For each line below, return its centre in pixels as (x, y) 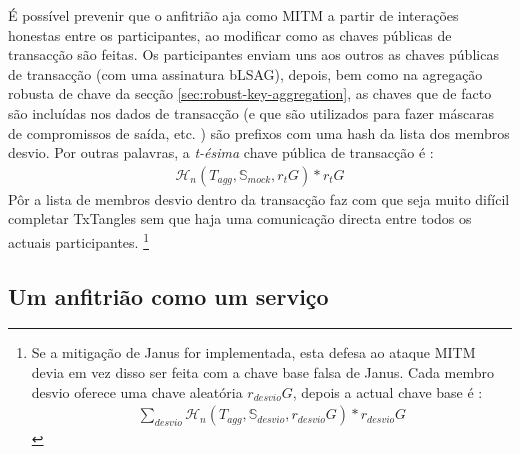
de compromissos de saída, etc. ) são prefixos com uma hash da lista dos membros (259, 132)
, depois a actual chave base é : (387, 391)
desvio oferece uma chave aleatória (137, 391)
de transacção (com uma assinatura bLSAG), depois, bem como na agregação (245, 73)
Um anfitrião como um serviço (168, 295)
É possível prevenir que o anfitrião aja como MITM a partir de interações (233, 15)
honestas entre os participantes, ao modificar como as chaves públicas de (230, 34)
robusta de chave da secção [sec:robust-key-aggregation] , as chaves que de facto (250, 93)
